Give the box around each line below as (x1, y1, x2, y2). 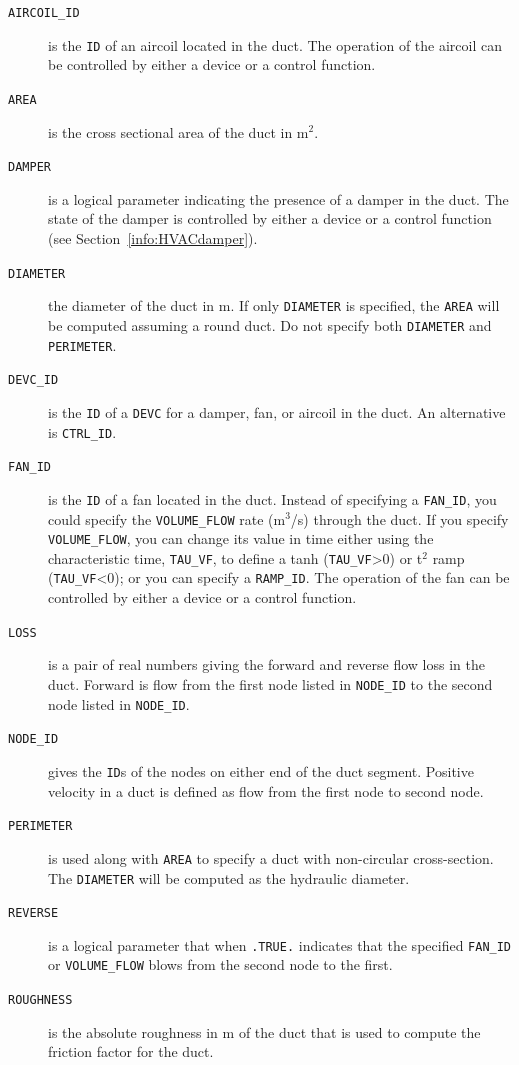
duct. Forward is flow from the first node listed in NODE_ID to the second (48, 673, 493, 694)
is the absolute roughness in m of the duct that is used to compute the (48, 1021, 481, 1042)
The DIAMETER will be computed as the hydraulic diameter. (48, 867, 410, 888)
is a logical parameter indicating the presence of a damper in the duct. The (48, 188, 509, 209)
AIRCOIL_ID (8, 6, 80, 20)
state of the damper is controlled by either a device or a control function (48, 208, 492, 229)
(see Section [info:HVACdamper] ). (48, 228, 258, 248)
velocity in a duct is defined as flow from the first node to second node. (48, 780, 484, 801)
